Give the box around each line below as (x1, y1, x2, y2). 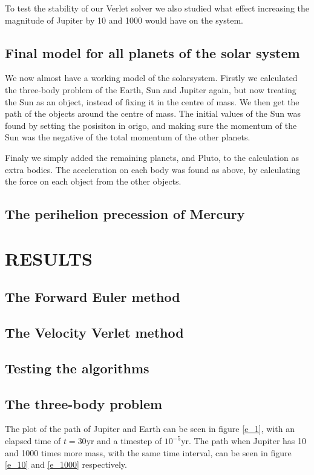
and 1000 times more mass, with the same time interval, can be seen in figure (5, 446, 292, 459)
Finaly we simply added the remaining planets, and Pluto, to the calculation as (5, 151, 299, 163)
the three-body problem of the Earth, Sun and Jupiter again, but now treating (5, 83, 296, 96)
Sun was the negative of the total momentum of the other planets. (5, 131, 250, 143)
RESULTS (5, 246, 93, 270)
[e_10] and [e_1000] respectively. (5, 458, 127, 471)
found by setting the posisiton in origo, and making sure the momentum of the (5, 119, 297, 131)
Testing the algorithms (5, 358, 149, 377)
